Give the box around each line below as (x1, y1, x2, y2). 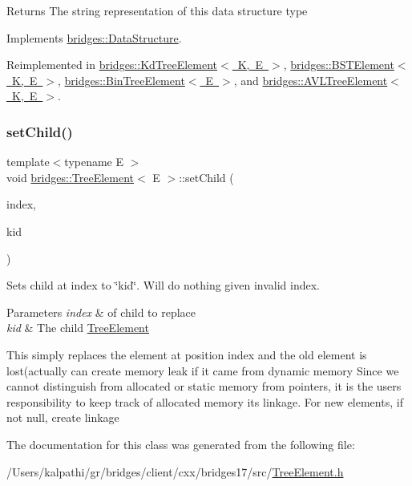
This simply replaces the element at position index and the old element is (6, 346, 367, 362)
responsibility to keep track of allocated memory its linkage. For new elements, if (6, 393, 403, 410)
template (6, 153, 50, 170)
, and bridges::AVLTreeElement (233, 71, 388, 88)
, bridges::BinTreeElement (57, 71, 185, 88)
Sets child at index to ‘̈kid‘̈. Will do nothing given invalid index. (6, 277, 320, 294)
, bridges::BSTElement (283, 56, 394, 73)
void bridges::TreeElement (6, 168, 135, 185)
